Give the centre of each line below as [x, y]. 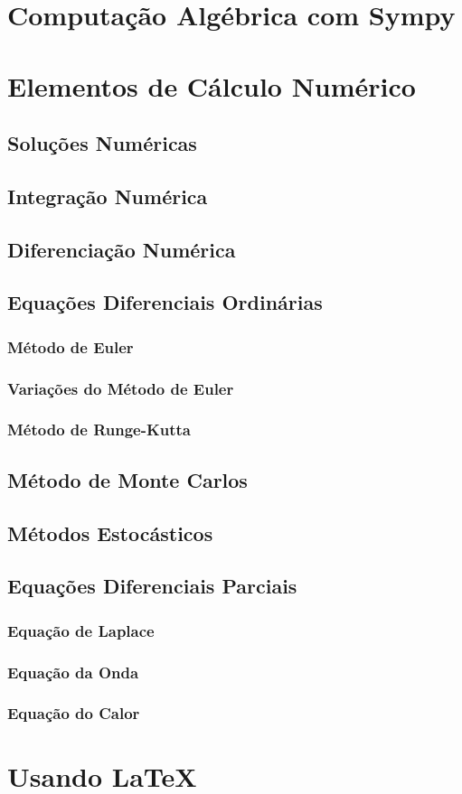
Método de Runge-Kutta [99, 430]
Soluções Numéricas [102, 143]
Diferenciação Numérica [122, 249]
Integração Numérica [108, 196]
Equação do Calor [74, 713]
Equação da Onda [73, 672]
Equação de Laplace [81, 630]
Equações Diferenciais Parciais [152, 586]
